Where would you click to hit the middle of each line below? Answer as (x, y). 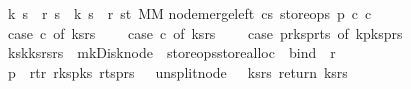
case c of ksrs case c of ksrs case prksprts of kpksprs (205, 32)
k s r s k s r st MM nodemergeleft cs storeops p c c (189, 13)
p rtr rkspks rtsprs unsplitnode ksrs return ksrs (177, 71)
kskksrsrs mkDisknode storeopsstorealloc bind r (171, 52)
